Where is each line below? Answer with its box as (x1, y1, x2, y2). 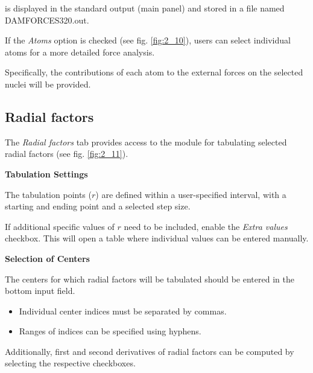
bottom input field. (5, 284, 75, 297)
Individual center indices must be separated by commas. (19, 304, 227, 317)
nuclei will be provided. (5, 77, 91, 90)
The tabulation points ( (5, 188, 92, 200)
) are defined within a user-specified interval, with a (95, 188, 286, 200)
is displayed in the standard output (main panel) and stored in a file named (5, 2, 285, 14)
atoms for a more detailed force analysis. (5, 45, 155, 58)
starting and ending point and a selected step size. (5, 200, 191, 212)
